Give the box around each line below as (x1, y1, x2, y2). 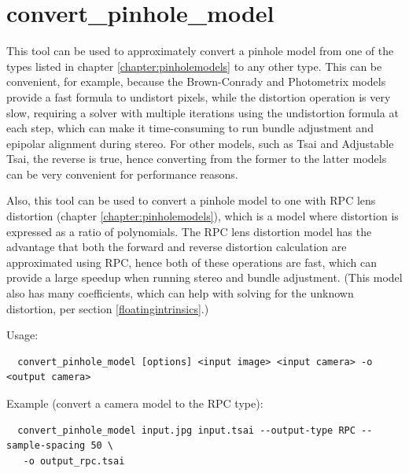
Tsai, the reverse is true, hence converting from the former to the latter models (6, 150, 387, 167)
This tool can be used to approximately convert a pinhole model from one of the (6, 42, 394, 59)
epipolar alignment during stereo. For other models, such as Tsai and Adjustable (6, 135, 394, 151)
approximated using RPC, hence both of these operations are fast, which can (6, 253, 377, 270)
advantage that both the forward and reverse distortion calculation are (6, 238, 347, 255)
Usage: (6, 327, 39, 343)
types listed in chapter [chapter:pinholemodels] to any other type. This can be (6, 57, 382, 74)
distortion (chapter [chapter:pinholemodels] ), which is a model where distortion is (6, 208, 399, 224)
